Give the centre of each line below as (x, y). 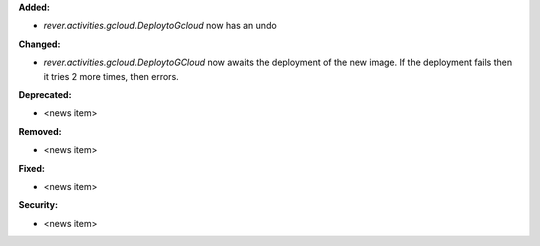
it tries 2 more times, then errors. (111, 76)
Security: (38, 205)
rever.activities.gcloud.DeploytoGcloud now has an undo (160, 26)
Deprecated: (45, 94)
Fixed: (31, 168)
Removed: (40, 131)
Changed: (39, 44)
